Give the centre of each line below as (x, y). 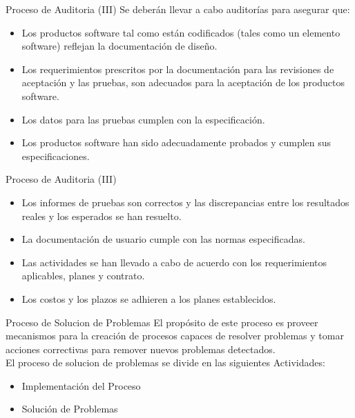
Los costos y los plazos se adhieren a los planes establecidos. (149, 298)
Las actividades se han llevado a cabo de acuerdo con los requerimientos (174, 262)
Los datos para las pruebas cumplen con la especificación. (143, 119)
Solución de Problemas (70, 409)
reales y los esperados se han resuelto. (102, 216)
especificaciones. (56, 156)
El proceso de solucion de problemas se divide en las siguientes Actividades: (165, 362)
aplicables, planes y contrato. (83, 276)
